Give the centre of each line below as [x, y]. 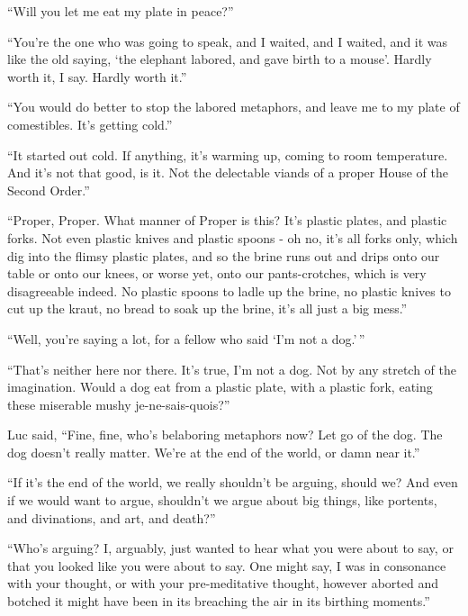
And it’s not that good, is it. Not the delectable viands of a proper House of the [228, 172]
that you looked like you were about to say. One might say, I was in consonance [227, 565]
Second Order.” [49, 190]
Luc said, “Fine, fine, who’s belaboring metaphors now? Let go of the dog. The [225, 435]
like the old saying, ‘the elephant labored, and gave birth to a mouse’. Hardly [220, 59]
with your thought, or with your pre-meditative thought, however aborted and [223, 583]
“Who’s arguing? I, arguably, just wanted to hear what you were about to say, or [230, 548]
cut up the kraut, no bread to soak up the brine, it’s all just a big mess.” [207, 308]
